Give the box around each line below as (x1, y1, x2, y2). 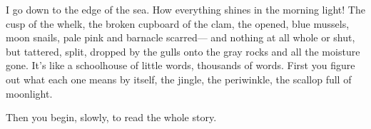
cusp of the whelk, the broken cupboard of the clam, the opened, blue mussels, (6, 16, 350, 31)
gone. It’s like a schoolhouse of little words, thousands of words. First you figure (6, 58, 355, 73)
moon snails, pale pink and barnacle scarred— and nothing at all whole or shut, (6, 30, 355, 45)
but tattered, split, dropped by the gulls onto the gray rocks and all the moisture (6, 43, 360, 58)
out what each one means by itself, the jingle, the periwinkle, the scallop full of (6, 71, 352, 86)
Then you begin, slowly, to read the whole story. (6, 110, 217, 125)
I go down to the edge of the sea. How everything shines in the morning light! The (6, 2, 365, 16)
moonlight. (6, 86, 53, 100)
